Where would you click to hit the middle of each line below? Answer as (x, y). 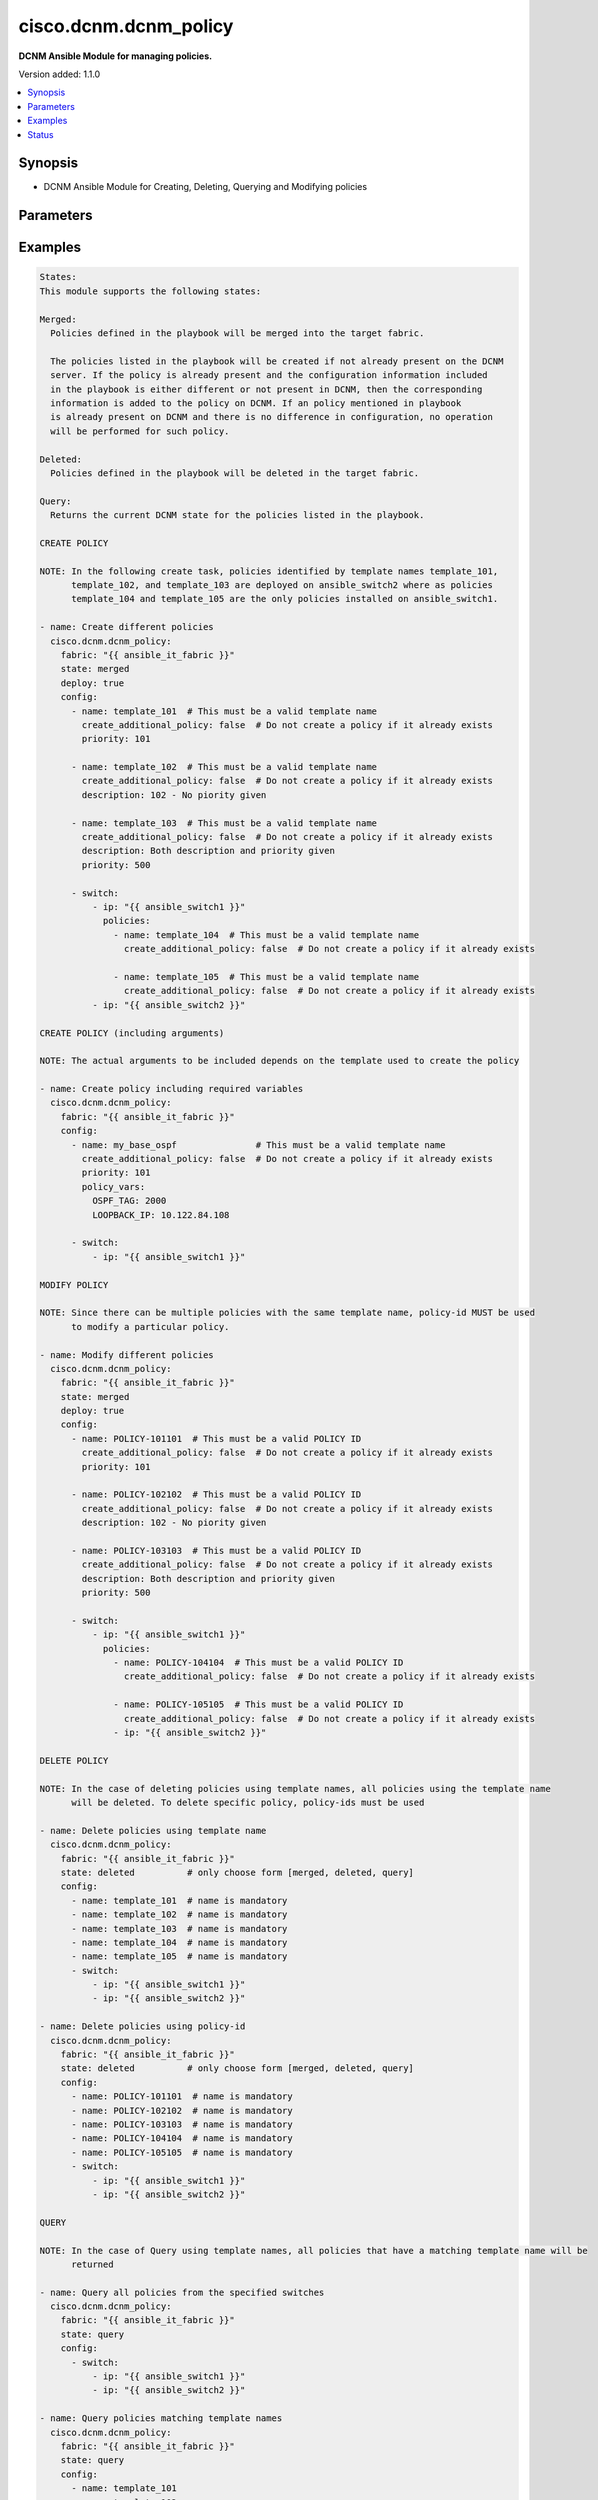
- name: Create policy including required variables (171, 1089)
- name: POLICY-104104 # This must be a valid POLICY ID (258, 1663)
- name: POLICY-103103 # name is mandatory (182, 2124)
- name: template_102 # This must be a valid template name (224, 767)
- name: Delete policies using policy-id (142, 2026)
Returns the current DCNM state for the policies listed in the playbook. (237, 515)
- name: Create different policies (126, 627)
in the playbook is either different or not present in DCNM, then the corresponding (266, 389)
